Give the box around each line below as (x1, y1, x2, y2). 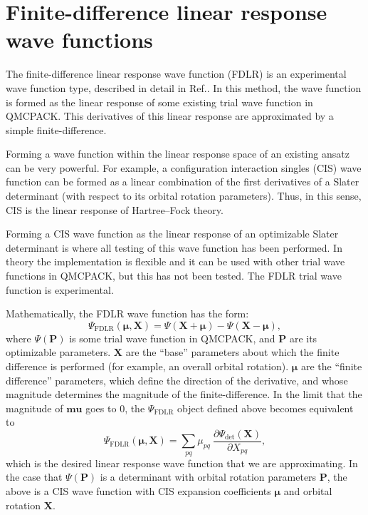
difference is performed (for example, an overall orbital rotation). (6, 359, 289, 373)
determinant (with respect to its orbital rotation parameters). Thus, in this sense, (6, 188, 362, 203)
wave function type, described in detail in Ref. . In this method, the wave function (6, 80, 362, 95)
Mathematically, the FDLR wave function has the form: (6, 306, 249, 321)
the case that (6, 469, 63, 484)
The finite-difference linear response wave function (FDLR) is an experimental (6, 66, 347, 81)
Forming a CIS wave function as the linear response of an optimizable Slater (6, 226, 339, 241)
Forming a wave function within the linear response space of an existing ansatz (6, 146, 349, 161)
